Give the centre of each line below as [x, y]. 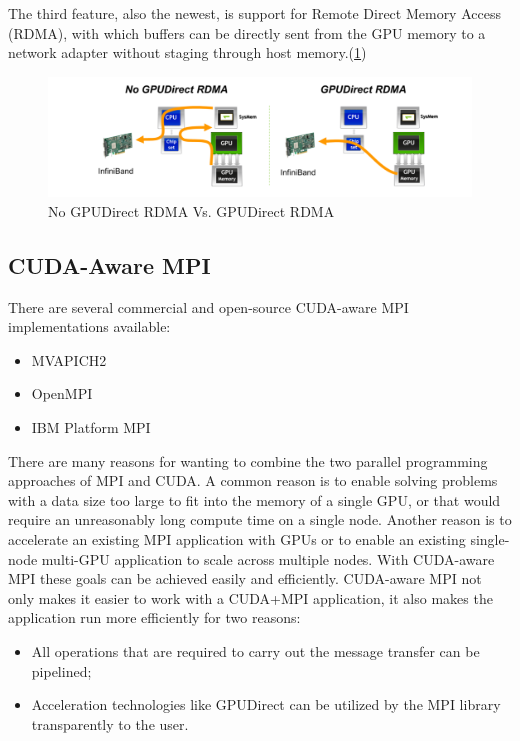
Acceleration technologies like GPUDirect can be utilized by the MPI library [266, 704]
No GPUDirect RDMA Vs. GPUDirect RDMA [191, 210]
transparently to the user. [110, 723]
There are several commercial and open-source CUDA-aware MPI [208, 306]
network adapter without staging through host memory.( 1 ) [187, 52]
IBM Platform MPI [91, 427]
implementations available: [89, 326]
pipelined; [61, 670]
